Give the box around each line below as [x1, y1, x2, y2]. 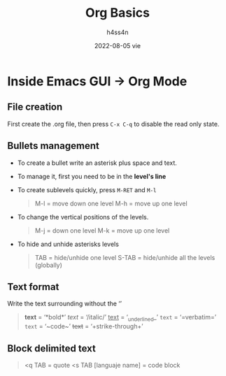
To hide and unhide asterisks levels [17, 240, 119, 248]
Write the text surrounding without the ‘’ [7, 299, 122, 308]
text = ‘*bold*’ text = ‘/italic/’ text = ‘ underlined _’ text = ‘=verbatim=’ [24, 313, 217, 323]
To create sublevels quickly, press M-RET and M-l [17, 185, 157, 194]
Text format [7, 281, 59, 293]
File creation [7, 101, 63, 113]
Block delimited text [7, 342, 96, 354]
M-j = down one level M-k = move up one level [34, 226, 170, 235]
